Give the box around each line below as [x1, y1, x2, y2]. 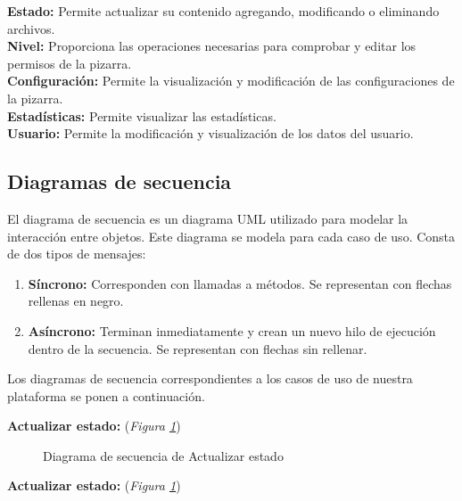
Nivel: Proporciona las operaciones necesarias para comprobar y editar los [7, 37, 417, 55]
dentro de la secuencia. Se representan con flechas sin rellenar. [28, 339, 367, 357]
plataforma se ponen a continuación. [7, 386, 205, 405]
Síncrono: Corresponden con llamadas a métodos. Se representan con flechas [28, 274, 452, 292]
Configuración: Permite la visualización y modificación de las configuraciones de [7, 71, 455, 90]
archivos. [7, 19, 55, 37]
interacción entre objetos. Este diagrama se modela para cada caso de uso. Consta [7, 226, 456, 245]
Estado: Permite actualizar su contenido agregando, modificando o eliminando [7, 2, 440, 20]
